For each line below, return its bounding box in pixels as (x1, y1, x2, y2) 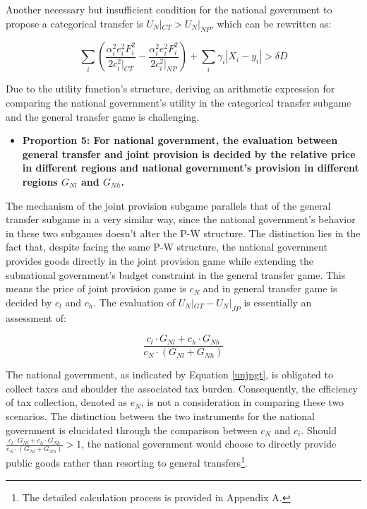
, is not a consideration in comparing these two (140, 395, 344, 409)
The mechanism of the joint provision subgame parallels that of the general (6, 198, 331, 212)
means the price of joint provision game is (6, 281, 186, 296)
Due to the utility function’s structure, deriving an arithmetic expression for (6, 81, 335, 96)
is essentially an (243, 294, 312, 309)
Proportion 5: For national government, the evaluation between (22, 133, 338, 148)
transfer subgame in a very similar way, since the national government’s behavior (6, 212, 356, 227)
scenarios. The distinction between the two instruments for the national (6, 408, 315, 423)
